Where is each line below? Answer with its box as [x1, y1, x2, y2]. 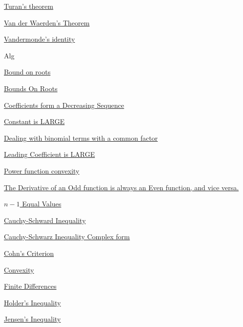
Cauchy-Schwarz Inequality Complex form [4, 231, 130, 242]
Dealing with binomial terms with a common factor [4, 132, 158, 143]
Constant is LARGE [4, 116, 65, 126]
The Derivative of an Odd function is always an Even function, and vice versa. [4, 182, 239, 192]
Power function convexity [4, 165, 80, 176]
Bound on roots [4, 67, 51, 77]
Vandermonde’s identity [4, 34, 75, 44]
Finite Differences [4, 281, 57, 291]
